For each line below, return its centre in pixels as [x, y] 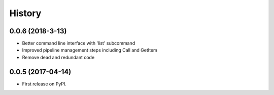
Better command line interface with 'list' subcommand [79, 43]
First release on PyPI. [44, 84]
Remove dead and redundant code [58, 57]
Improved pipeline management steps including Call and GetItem [90, 50]
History [25, 13]
